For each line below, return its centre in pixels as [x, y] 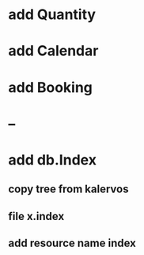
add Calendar [53, 51]
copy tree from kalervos [68, 189]
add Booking [51, 87]
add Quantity [52, 15]
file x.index [36, 216]
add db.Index [53, 160]
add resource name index [72, 243]
